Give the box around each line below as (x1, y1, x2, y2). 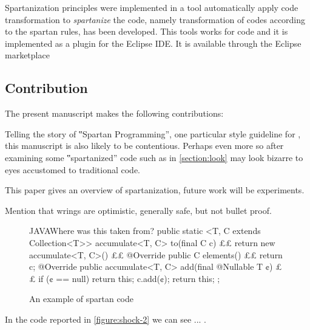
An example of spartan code (29, 292, 134, 305)
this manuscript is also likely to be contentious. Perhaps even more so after (5, 139, 284, 152)
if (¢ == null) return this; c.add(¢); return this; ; (38, 272, 220, 284)
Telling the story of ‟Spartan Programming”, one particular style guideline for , (5, 127, 301, 140)
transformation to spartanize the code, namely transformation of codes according (5, 13, 306, 26)
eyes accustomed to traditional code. (5, 163, 141, 176)
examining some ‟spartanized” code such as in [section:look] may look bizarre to (5, 151, 303, 163)
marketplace (5, 49, 50, 61)
